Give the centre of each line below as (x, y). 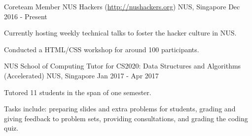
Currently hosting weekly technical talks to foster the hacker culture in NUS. (120, 33)
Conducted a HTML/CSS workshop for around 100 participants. (102, 49)
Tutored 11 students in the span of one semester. (78, 92)
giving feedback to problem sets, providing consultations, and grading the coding (126, 118)
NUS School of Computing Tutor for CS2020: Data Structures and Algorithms (123, 66)
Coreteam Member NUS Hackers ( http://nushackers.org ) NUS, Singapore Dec (122, 6)
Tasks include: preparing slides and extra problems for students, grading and (120, 109)
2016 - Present (26, 16)
